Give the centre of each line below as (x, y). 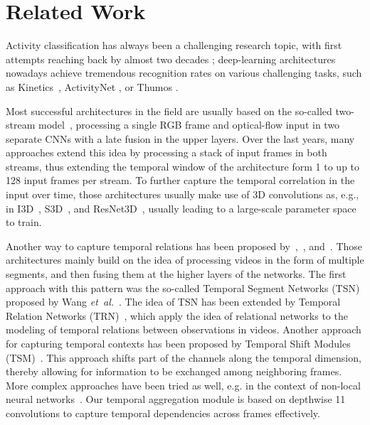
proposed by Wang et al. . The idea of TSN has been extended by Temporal (173, 302)
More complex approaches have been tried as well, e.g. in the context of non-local (183, 385)
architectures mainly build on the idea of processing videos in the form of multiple (185, 260)
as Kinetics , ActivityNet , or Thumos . (92, 86)
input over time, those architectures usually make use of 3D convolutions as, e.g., (183, 194)
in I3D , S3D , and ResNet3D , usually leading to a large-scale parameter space (181, 208)
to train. (24, 222)
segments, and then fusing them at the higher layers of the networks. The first (176, 274)
